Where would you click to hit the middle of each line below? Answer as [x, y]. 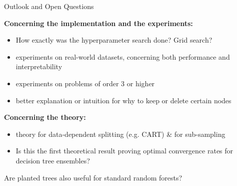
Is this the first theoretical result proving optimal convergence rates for [124, 151]
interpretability [39, 66]
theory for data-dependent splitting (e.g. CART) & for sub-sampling [120, 134]
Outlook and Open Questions [49, 6]
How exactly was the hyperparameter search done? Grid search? [114, 40]
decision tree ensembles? [53, 160]
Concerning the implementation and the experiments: [98, 23]
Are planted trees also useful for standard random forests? [93, 177]
